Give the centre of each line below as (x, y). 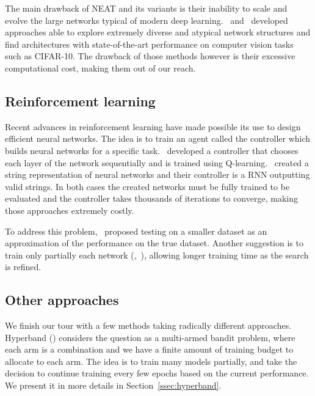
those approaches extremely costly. (70, 210)
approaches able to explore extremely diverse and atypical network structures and (158, 32)
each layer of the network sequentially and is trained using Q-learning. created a (157, 162)
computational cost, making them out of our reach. (100, 68)
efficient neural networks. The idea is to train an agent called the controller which (158, 138)
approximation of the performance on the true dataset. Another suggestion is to (154, 243)
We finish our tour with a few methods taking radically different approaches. (148, 325)
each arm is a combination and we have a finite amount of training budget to (149, 349)
